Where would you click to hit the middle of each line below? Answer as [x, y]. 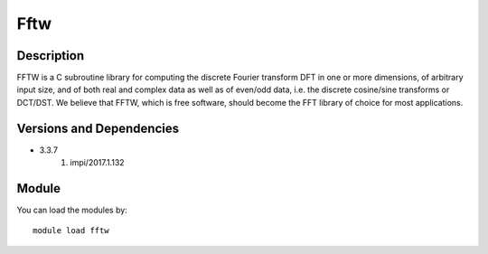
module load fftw [71, 231]
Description [51, 56]
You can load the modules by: [72, 210]
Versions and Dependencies [98, 128]
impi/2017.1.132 [98, 163]
